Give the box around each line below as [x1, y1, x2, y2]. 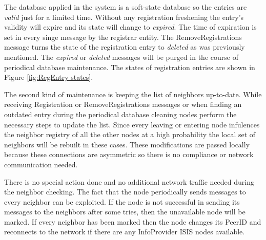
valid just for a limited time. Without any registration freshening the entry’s [4, 11, 244, 22]
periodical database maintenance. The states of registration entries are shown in [4, 61, 255, 72]
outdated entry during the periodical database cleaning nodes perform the [4, 108, 237, 119]
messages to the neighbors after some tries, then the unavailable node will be [4, 206, 245, 217]
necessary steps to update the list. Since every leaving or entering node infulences [4, 119, 260, 129]
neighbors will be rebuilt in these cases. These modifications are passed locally [4, 139, 250, 149]
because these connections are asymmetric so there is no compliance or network [4, 149, 254, 160]
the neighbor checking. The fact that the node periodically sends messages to [4, 186, 246, 197]
